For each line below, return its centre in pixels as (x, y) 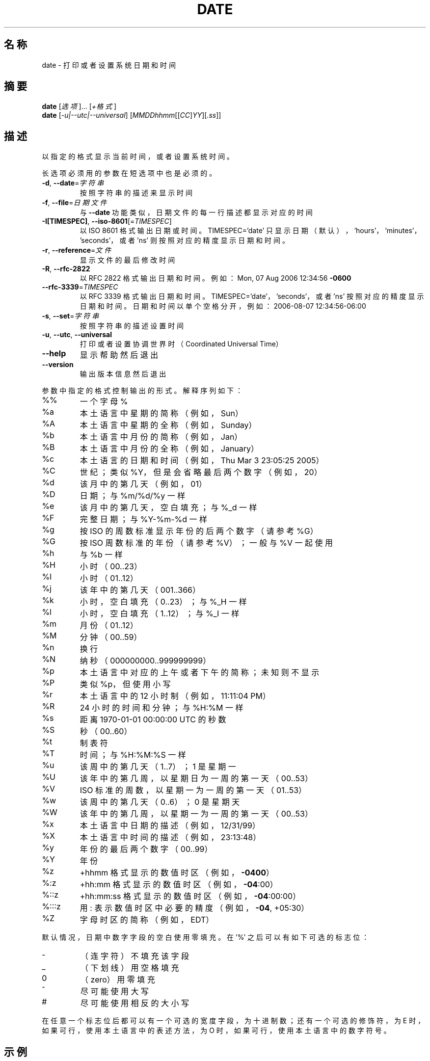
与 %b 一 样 (101, 555)
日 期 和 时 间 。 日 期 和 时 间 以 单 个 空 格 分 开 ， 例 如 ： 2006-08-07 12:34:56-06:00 (223, 306)
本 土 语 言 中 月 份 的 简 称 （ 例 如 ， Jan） (161, 437)
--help (54, 354)
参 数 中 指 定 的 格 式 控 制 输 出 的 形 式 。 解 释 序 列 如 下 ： (142, 391)
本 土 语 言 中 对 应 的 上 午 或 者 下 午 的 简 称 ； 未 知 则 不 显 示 (200, 673)
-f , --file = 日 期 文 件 (74, 203)
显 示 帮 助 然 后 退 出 (119, 355)
